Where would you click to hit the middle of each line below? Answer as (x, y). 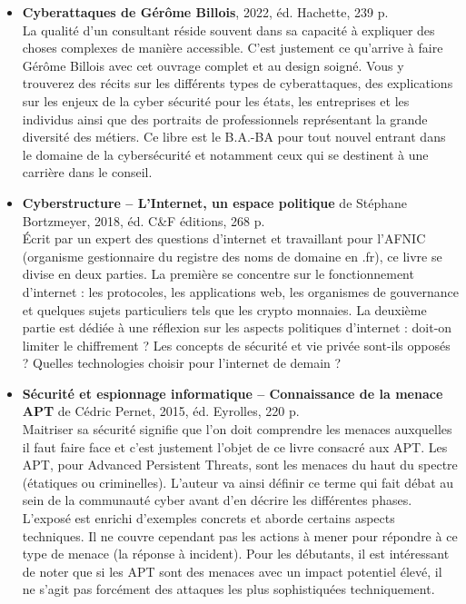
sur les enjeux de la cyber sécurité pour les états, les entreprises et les (216, 100)
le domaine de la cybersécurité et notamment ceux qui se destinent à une (225, 154)
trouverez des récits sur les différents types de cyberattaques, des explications (238, 83)
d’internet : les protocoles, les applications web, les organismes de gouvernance (240, 291)
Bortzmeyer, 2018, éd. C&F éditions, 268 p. (144, 220)
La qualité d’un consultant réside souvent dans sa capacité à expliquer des (228, 30)
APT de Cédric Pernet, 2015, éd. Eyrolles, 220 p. (161, 411)
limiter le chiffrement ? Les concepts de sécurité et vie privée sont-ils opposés (236, 345)
